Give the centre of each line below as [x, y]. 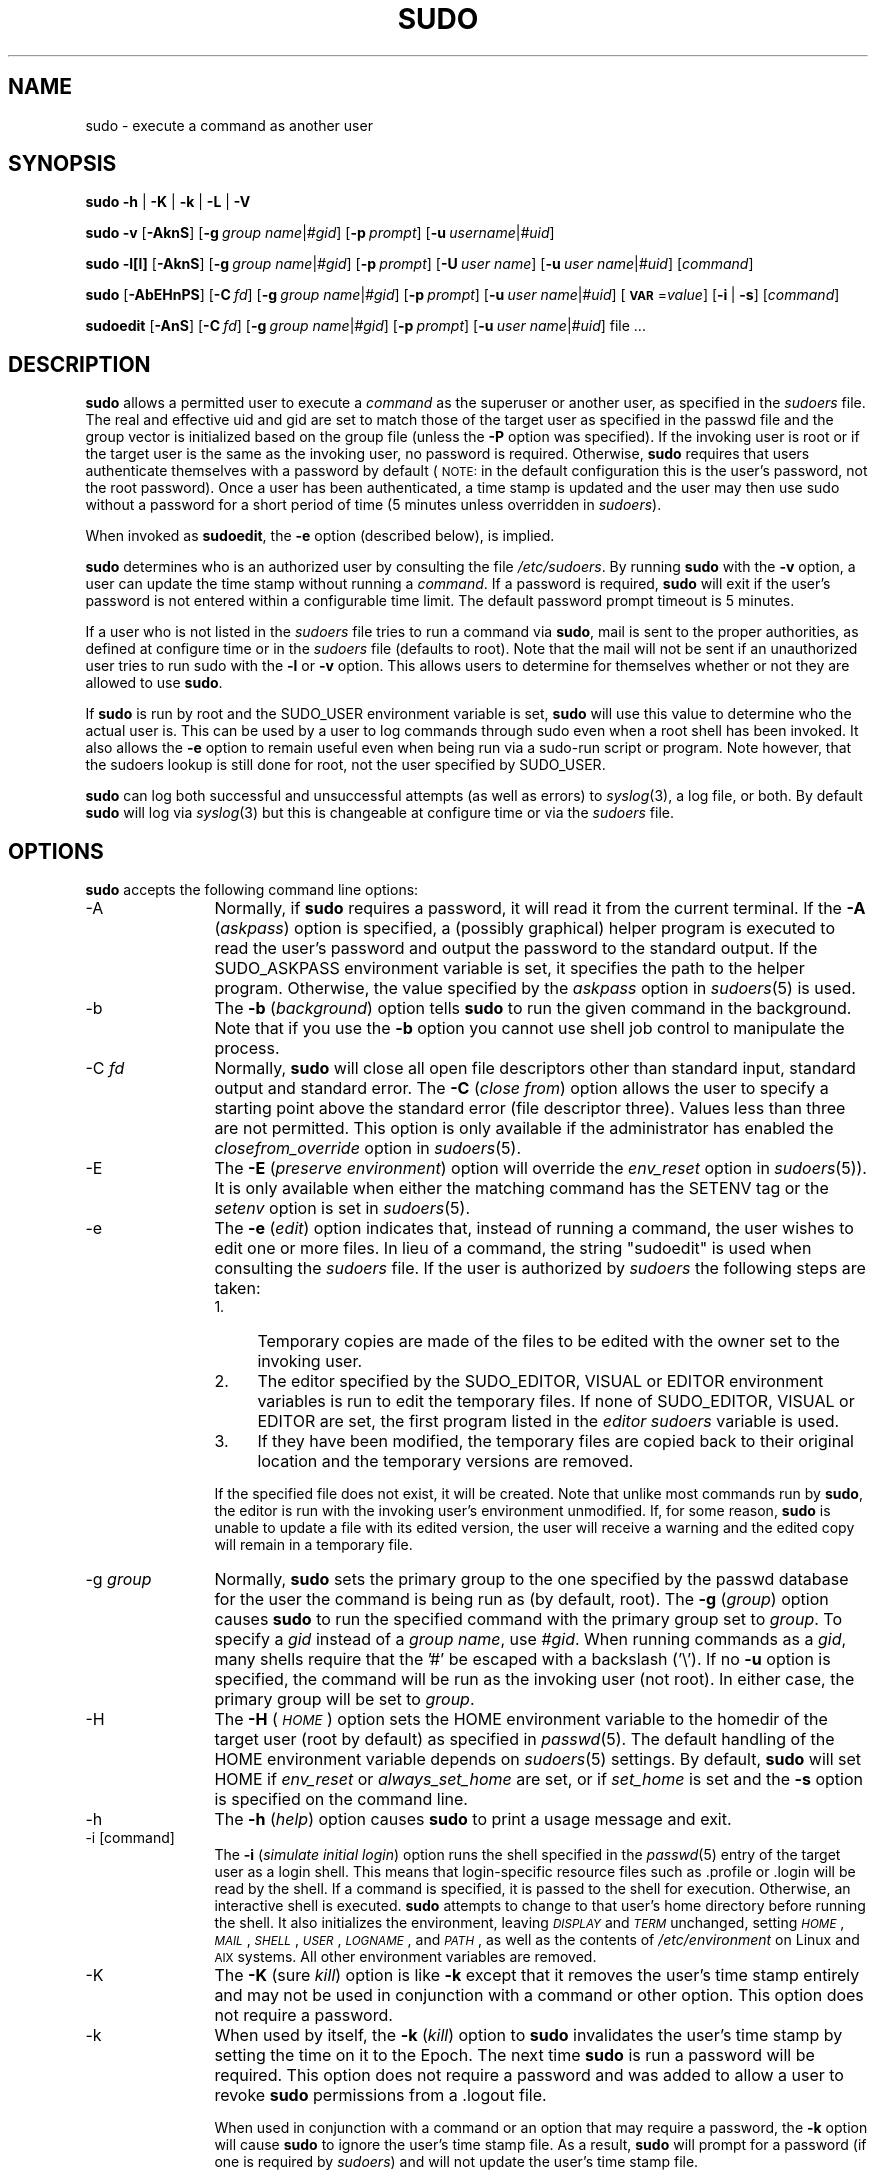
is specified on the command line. [341, 1799]
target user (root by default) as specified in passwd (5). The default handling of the [524, 1739]
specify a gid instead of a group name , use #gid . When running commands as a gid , [530, 1639]
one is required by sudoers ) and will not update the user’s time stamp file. [456, 2162]
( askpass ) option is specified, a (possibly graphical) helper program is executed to [525, 928]
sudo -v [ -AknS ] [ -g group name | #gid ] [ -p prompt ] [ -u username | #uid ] [320, 233]
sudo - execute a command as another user [229, 125]
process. [247, 1048]
